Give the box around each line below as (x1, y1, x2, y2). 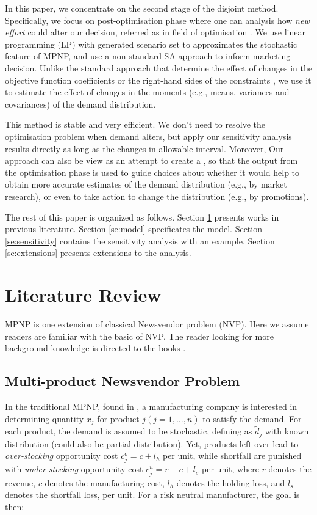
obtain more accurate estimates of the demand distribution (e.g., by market (5, 178, 287, 191)
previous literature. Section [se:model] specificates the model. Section (5, 222, 262, 235)
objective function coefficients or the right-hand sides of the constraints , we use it (5, 73, 312, 86)
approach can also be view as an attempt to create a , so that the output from (5, 154, 298, 167)
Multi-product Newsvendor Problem (5, 371, 240, 390)
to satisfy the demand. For (202, 412, 302, 425)
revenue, (5, 476, 36, 489)
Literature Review (5, 282, 162, 307)
